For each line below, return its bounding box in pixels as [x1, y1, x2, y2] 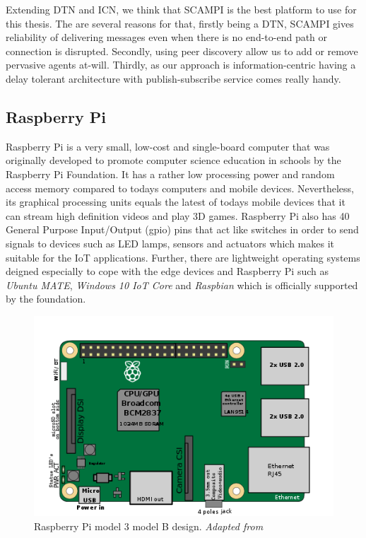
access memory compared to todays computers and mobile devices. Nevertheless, [6, 180, 354, 195]
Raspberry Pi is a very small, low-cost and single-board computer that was [6, 139, 330, 153]
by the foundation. [6, 291, 86, 306]
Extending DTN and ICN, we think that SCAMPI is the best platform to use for [6, 2, 357, 16]
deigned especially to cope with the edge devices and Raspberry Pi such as [6, 264, 329, 279]
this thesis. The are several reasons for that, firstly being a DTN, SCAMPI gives [6, 16, 354, 30]
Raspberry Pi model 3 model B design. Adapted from [34, 518, 264, 533]
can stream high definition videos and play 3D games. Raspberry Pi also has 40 [6, 208, 350, 223]
